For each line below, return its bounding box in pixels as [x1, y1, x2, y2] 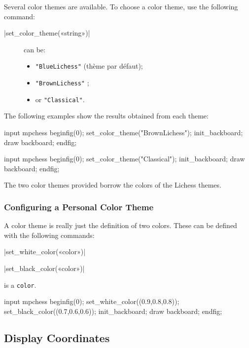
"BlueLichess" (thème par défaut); [35, 61, 143, 71]
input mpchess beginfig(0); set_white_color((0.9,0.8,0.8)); [4, 296, 179, 307]
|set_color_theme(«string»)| [4, 28, 90, 38]
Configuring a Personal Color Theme [4, 200, 154, 213]
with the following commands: [4, 230, 95, 240]
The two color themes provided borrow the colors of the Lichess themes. [4, 180, 221, 190]
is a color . [4, 279, 36, 290]
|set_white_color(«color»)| [4, 246, 86, 257]
